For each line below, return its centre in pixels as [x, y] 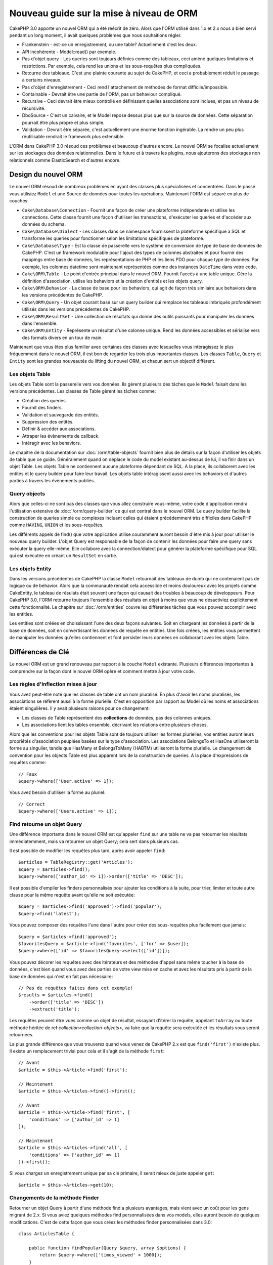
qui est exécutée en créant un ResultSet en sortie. [63, 555]
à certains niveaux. [42, 80]
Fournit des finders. [42, 408]
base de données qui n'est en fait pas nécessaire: [61, 976]
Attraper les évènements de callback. [61, 436]
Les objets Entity [30, 568]
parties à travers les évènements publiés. [52, 481]
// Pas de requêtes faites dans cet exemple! [76, 988]
